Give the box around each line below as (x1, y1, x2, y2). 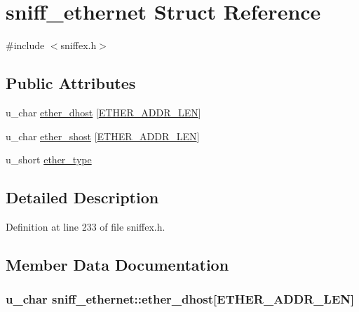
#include (6, 38, 45, 53)
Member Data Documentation (6, 253, 229, 275)
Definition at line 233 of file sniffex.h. (6, 219, 165, 233)
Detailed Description (6, 186, 159, 208)
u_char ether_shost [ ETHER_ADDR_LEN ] (6, 128, 200, 143)
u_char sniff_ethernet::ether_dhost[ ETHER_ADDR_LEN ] (6, 290, 355, 308)
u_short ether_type (6, 152, 92, 167)
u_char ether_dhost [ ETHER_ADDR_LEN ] (6, 104, 201, 119)
